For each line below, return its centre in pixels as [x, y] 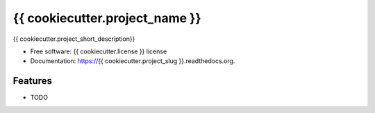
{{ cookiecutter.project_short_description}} [74, 39]
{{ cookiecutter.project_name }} [107, 18]
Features [32, 81]
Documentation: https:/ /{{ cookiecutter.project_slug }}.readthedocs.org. [133, 61]
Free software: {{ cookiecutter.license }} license [99, 51]
